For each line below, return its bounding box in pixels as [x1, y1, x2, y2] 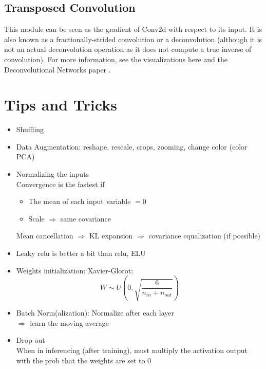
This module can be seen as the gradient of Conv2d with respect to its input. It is [4, 24, 262, 34]
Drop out [16, 335, 45, 345]
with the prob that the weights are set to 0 [16, 355, 151, 365]
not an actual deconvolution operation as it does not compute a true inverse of [4, 44, 252, 54]
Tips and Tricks [4, 94, 117, 115]
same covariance [60, 213, 111, 224]
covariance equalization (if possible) [148, 230, 261, 241]
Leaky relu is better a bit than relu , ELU [16, 248, 146, 259]
